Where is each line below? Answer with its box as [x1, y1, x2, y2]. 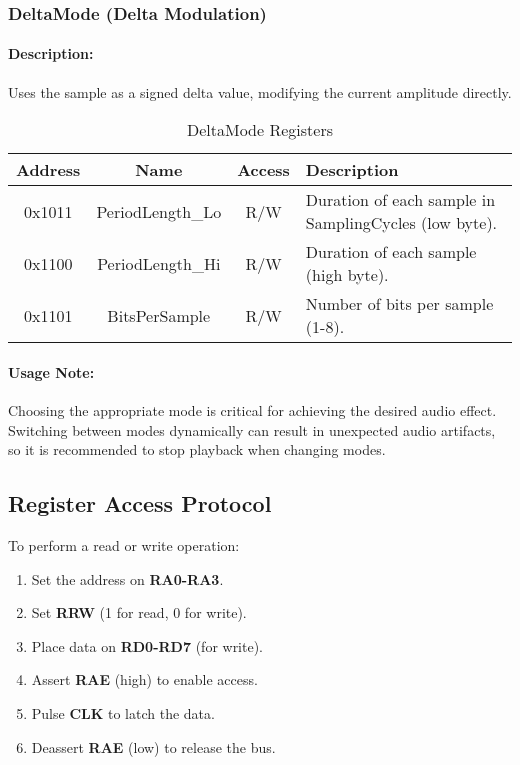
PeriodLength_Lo [96, 199, 222, 223]
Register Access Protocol [8, 488, 272, 519]
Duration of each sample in [305, 188, 496, 212]
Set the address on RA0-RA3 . [31, 568, 224, 589]
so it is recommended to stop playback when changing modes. [8, 439, 386, 460]
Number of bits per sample [305, 292, 494, 316]
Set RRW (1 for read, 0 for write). [31, 602, 247, 623]
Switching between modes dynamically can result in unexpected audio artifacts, [8, 419, 496, 440]
